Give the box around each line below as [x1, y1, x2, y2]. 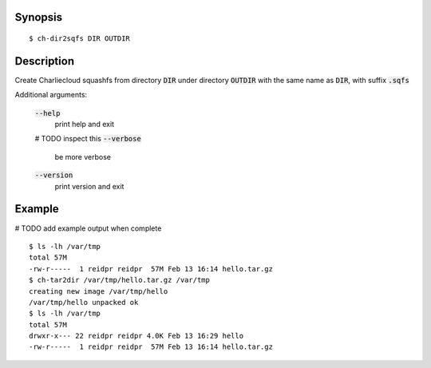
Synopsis [14, 10, 63, 24]
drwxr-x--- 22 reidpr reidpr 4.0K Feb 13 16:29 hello [29, 331, 243, 341]
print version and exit [54, 181, 125, 191]
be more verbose [54, 152, 112, 161]
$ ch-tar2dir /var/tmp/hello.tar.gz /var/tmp [29, 275, 211, 285]
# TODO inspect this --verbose [34, 134, 141, 144]
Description [14, 54, 75, 68]
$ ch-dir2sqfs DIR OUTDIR [29, 34, 131, 43]
